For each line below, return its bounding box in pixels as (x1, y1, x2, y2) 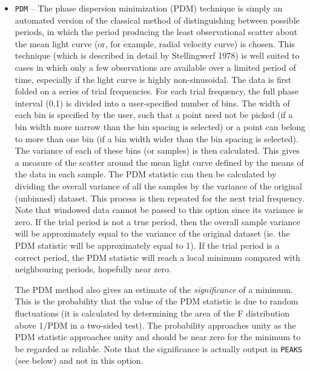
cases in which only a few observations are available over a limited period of (15, 61, 296, 74)
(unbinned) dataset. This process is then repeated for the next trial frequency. (15, 191, 305, 204)
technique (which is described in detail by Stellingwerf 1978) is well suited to (15, 49, 300, 62)
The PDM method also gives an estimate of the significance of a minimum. (15, 283, 293, 295)
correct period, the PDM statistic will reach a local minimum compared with (15, 251, 300, 263)
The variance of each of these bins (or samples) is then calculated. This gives (15, 144, 300, 157)
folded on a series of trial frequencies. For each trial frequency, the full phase (15, 85, 298, 97)
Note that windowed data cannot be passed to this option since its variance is (15, 203, 303, 216)
